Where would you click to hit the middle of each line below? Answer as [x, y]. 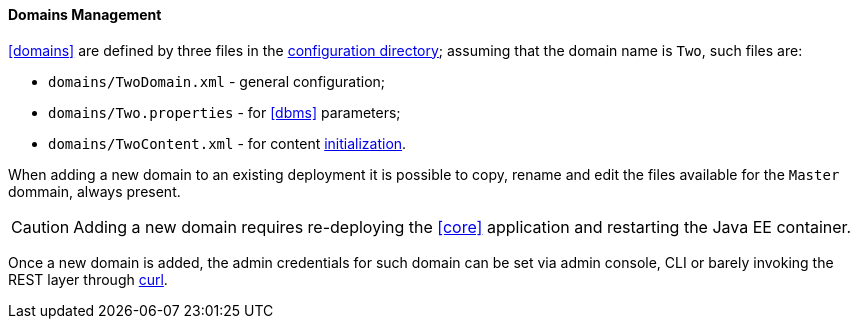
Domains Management [85, 14]
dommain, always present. [94, 191]
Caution [40, 226]
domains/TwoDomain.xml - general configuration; [217, 81]
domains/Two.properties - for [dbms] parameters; [224, 112]
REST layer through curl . [88, 279]
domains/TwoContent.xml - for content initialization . [227, 143]
